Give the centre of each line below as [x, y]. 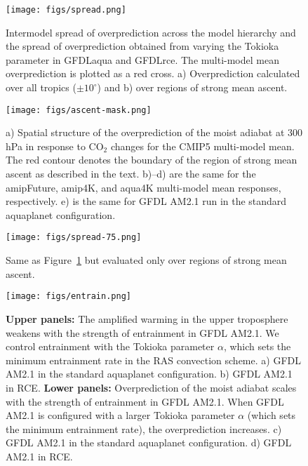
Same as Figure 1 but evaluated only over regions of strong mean [146, 260]
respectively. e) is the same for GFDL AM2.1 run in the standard [146, 201]
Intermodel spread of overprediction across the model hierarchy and [151, 32]
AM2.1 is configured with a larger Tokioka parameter [120, 415]
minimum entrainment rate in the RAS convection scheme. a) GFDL [153, 360]
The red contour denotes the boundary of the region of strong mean [152, 160]
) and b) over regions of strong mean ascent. [192, 87]
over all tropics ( [41, 87]
